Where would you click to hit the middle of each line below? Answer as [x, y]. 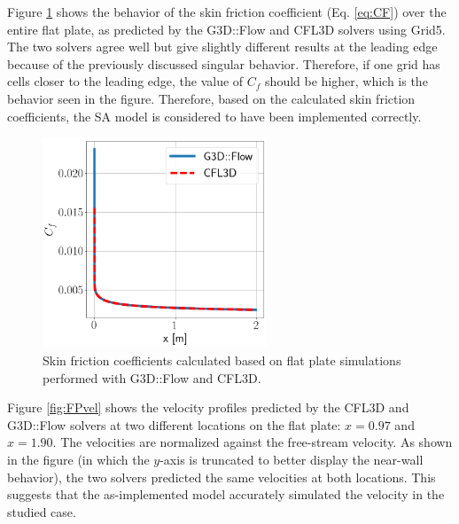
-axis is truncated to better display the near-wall [292, 459]
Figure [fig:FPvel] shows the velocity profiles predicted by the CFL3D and [208, 407]
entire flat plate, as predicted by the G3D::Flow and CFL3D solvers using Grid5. [226, 29]
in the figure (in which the [78, 459]
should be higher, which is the [346, 81]
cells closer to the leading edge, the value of [125, 81]
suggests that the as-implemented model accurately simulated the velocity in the [226, 494]
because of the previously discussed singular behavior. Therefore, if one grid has [224, 63]
